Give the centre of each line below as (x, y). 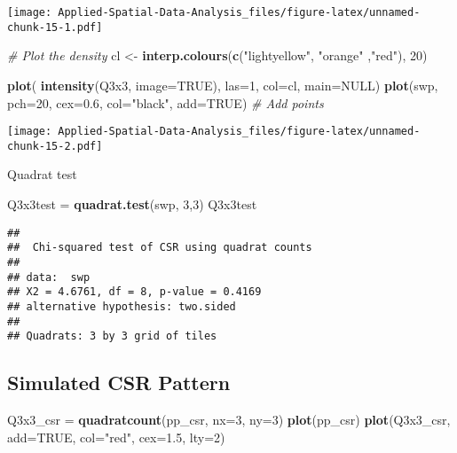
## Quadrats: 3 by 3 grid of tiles (112, 336)
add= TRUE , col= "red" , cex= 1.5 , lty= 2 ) (116, 437)
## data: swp (49, 277)
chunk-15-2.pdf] (55, 146)
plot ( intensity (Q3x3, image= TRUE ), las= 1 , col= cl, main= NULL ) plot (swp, (223, 85)
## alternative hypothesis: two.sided (122, 306)
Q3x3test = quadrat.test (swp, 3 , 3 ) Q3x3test (132, 204)
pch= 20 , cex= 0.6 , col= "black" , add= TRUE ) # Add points (165, 102)
